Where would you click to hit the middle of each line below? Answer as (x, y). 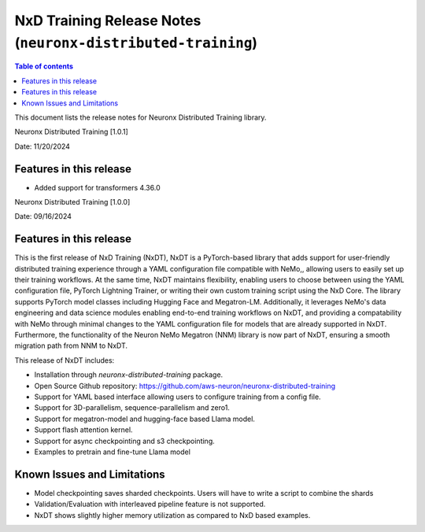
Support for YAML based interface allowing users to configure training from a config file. (178, 397)
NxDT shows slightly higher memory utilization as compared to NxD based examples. (172, 515)
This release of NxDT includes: (65, 360)
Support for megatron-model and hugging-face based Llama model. (145, 419)
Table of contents (44, 66)
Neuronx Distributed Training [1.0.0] (72, 201)
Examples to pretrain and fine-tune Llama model (112, 452)
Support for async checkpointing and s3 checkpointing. (125, 441)
